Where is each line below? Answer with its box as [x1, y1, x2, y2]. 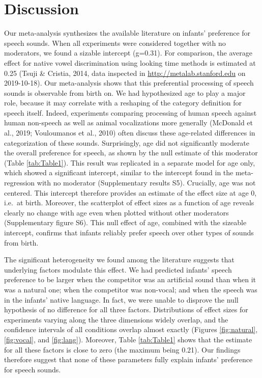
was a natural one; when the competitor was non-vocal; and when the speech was [4, 284, 257, 294]
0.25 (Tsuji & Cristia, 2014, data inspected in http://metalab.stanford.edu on [4, 67, 246, 78]
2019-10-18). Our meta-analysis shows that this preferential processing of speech [4, 77, 254, 88]
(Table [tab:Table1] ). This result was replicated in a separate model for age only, [4, 157, 255, 168]
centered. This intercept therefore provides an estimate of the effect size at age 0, [4, 187, 257, 198]
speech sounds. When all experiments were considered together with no [4, 37, 226, 48]
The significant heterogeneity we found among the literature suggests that [4, 254, 235, 265]
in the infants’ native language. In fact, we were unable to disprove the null [4, 294, 239, 305]
